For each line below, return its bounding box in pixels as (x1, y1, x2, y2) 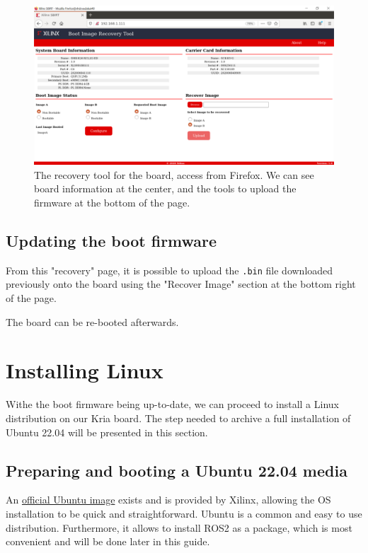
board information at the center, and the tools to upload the (34, 181, 297, 196)
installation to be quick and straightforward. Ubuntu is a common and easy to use (6, 506, 362, 520)
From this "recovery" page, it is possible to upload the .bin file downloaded (6, 262, 333, 277)
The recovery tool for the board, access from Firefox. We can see (34, 167, 314, 182)
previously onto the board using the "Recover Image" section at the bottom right (6, 276, 356, 291)
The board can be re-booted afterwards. (6, 314, 179, 329)
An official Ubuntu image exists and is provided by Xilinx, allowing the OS (6, 492, 331, 507)
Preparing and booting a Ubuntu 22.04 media (6, 459, 347, 481)
